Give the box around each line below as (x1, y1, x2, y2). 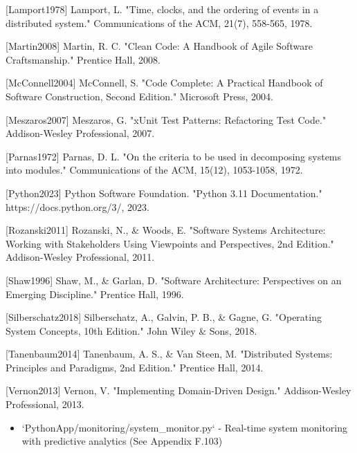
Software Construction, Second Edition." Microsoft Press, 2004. (6, 89, 273, 103)
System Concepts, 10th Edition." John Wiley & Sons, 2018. (6, 323, 257, 338)
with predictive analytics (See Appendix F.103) (21, 434, 223, 448)
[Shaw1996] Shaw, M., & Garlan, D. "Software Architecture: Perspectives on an (6, 272, 342, 287)
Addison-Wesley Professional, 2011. (6, 250, 155, 264)
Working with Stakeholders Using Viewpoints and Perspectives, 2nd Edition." (6, 236, 334, 250)
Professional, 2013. (6, 397, 84, 412)
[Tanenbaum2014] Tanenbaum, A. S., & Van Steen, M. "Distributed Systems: (6, 346, 333, 361)
